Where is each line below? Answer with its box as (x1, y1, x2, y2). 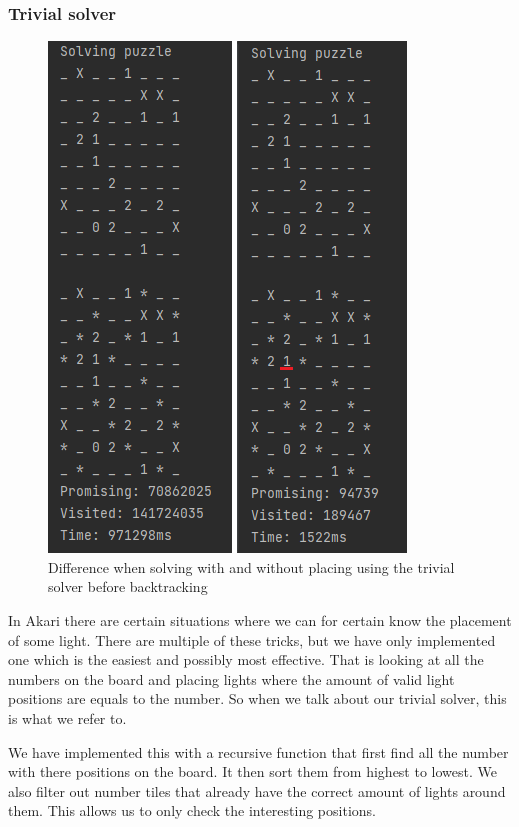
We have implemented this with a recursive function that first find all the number (8, 741, 509, 762)
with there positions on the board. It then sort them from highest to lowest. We (8, 761, 497, 782)
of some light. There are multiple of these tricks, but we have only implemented (8, 629, 496, 650)
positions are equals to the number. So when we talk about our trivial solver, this (8, 688, 507, 709)
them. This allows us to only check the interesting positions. (8, 800, 376, 821)
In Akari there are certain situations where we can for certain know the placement (8, 610, 512, 630)
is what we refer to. (8, 707, 127, 728)
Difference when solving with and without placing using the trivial (48, 556, 455, 577)
